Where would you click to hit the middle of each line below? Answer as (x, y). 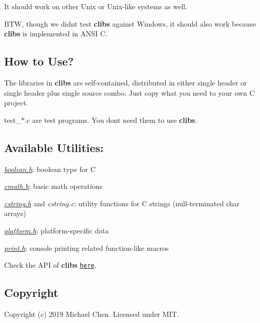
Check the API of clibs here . (50, 265)
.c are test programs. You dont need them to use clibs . (111, 120)
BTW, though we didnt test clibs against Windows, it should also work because (130, 23)
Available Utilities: (54, 147)
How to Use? (39, 61)
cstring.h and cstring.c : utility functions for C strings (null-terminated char (122, 203)
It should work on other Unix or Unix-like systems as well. (96, 6)
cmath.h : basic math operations (53, 186)
